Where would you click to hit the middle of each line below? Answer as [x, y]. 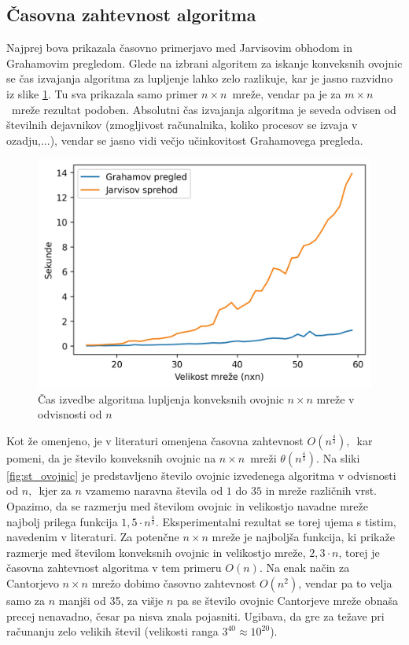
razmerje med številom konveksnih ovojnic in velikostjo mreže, [156, 552]
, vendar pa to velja [345, 582]
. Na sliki [338, 457]
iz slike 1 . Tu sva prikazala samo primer [102, 93]
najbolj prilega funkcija [62, 521]
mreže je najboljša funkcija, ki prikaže [303, 537]
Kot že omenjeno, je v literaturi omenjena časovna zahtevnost [155, 440]
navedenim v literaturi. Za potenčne [93, 537]
